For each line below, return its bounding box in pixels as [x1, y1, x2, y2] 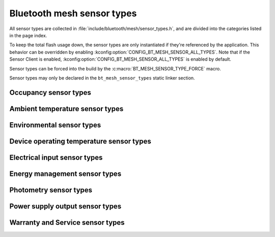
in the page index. [9, 32, 47, 38]
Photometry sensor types [9, 186, 93, 194]
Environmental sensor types [9, 120, 101, 129]
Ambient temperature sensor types [9, 104, 124, 113]
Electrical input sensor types [9, 153, 103, 162]
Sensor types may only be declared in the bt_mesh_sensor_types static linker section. [9, 74, 196, 81]
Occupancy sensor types [9, 88, 92, 97]
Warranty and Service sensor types [9, 218, 125, 227]
